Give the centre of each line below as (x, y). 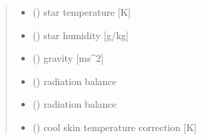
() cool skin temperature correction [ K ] (115, 127)
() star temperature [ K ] (82, 12)
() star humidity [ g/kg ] (81, 35)
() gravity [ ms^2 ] (68, 58)
